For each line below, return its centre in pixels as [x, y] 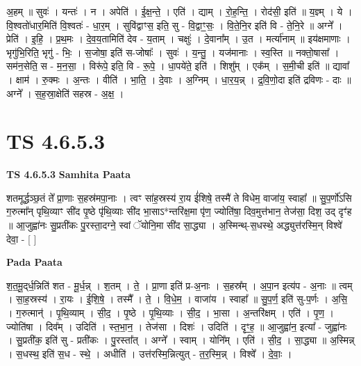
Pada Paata [34, 262]
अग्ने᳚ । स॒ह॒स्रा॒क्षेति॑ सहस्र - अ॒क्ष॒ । [65, 93]
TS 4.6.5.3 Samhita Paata [69, 174]
